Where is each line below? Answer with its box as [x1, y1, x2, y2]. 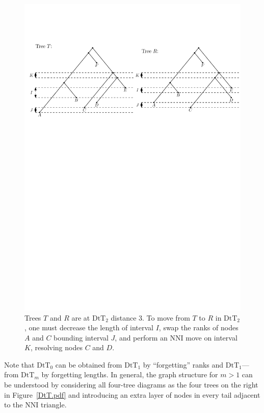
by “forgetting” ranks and [143, 359, 224, 370]
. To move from [142, 312, 190, 323]
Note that [4, 359, 35, 370]
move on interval [186, 332, 237, 343]
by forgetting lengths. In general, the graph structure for [41, 369, 218, 380]
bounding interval [54, 332, 109, 343]
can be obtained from [55, 359, 122, 370]
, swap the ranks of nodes [159, 322, 239, 333]
